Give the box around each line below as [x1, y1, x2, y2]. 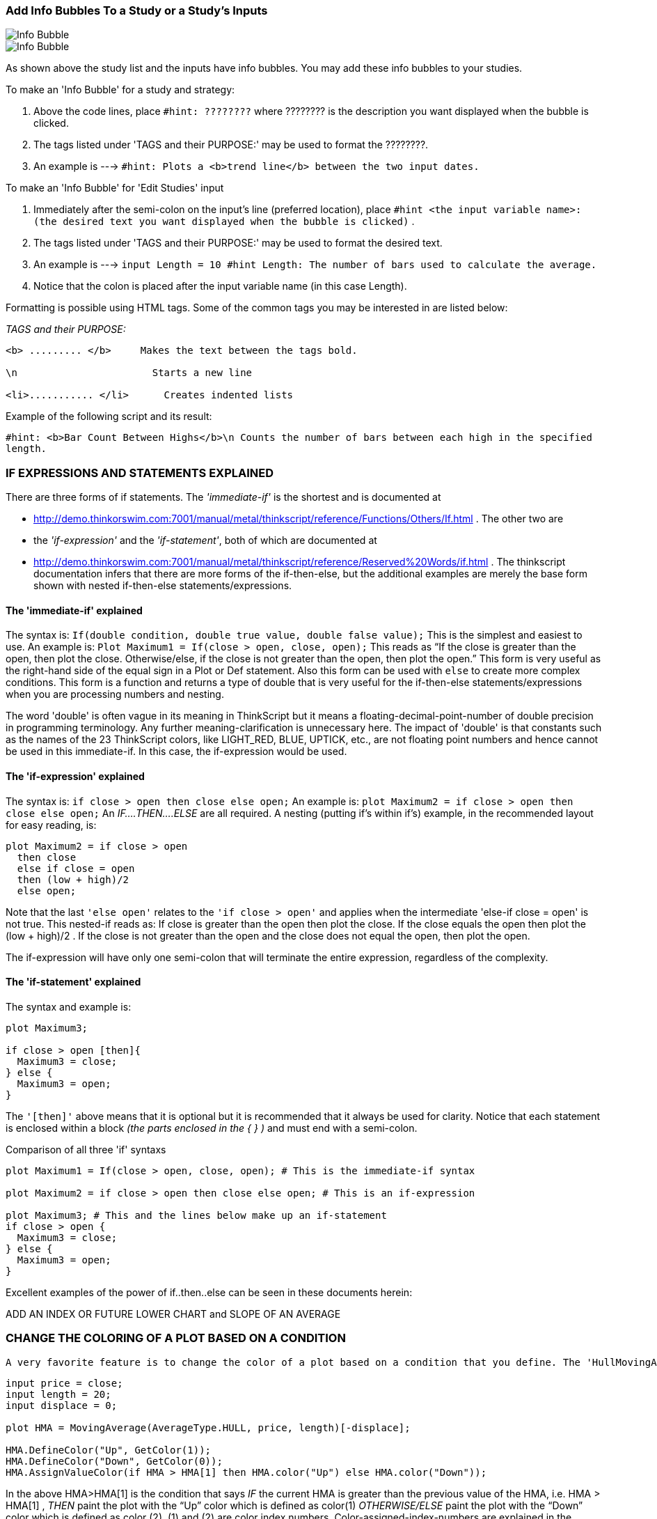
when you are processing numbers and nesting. [6, 688, 224, 701]
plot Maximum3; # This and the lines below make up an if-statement [6, 1209, 387, 1221]
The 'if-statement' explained [6, 976, 141, 988]
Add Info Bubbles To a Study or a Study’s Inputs [6, 3, 268, 17]
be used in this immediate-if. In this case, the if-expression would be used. [6, 745, 347, 758]
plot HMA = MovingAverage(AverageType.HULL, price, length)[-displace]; [6, 1421, 411, 1433]
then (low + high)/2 [17, 873, 129, 885]
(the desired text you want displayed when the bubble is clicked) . [33, 215, 415, 228]
